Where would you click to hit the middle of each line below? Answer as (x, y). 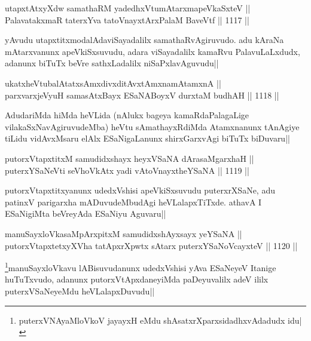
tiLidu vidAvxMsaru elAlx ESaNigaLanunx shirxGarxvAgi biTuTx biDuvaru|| (147, 138)
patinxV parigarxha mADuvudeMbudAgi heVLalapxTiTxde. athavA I (133, 202)
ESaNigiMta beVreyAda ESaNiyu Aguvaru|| (86, 213)
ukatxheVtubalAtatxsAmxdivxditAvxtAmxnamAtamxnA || (113, 83)
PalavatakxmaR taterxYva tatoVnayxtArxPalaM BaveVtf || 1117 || (127, 19)
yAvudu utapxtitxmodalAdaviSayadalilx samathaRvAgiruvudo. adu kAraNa (144, 40)
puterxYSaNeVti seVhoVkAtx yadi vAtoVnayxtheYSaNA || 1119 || (127, 170)
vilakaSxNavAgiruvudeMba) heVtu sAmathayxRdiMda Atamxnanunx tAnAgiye (152, 126)
